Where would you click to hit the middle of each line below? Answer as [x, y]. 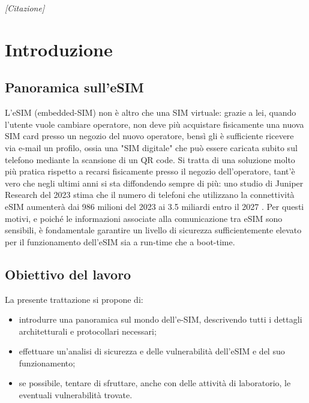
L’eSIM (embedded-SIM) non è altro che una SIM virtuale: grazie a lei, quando [151, 112]
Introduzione [59, 49]
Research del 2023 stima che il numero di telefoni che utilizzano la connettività [150, 195]
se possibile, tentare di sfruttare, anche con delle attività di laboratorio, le [155, 383]
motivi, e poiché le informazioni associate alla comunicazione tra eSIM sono [144, 218]
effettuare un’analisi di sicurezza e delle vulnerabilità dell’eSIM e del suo [152, 351]
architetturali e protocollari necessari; [88, 331]
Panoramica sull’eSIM [74, 87]
